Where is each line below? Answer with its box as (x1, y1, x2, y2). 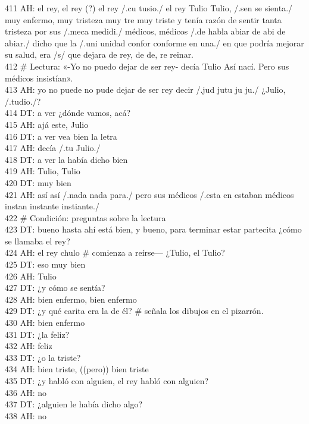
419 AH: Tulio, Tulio (5, 165, 80, 177)
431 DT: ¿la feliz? (5, 328, 70, 340)
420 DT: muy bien (5, 176, 71, 189)
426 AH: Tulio (5, 269, 57, 282)
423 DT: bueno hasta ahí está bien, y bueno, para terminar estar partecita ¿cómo (5, 223, 302, 235)
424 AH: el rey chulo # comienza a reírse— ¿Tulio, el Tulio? (5, 246, 225, 259)
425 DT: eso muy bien (5, 258, 86, 271)
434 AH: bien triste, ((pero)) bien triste (5, 363, 149, 375)
